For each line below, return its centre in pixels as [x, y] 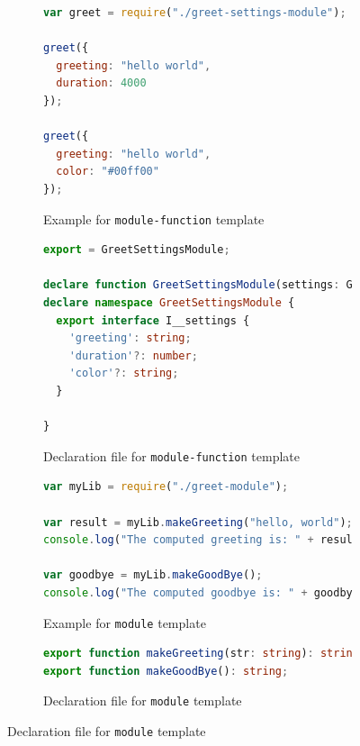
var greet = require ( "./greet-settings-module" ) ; [195, 13]
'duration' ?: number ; [133, 355]
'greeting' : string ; [130, 338]
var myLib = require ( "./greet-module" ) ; [166, 487]
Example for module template [125, 622]
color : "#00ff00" [108, 172]
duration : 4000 [101, 83]
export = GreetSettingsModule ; [137, 250]
